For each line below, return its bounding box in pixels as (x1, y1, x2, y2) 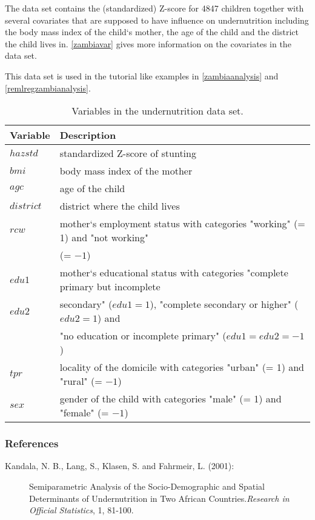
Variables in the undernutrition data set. (71, 104, 244, 118)
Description (59, 128, 116, 142)
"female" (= (59, 405, 109, 420)
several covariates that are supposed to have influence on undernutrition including (5, 13, 309, 26)
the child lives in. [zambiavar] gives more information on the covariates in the (5, 37, 291, 50)
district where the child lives (59, 199, 180, 213)
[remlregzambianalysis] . (5, 81, 91, 94)
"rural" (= (59, 374, 102, 388)
